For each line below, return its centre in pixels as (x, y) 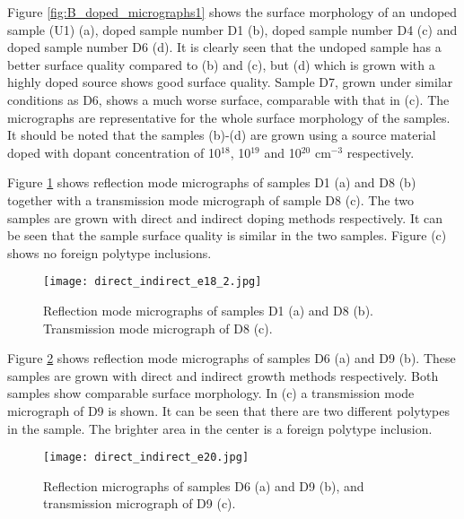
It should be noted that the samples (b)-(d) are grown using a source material (222, 135)
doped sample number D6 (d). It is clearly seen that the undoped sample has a (224, 47)
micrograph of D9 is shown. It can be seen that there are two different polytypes (228, 410)
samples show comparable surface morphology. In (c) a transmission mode (211, 393)
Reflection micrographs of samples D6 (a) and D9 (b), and (204, 485)
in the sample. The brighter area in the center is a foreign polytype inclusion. (220, 428)
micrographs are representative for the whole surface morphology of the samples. (229, 117)
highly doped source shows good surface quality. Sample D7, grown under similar (230, 82)
